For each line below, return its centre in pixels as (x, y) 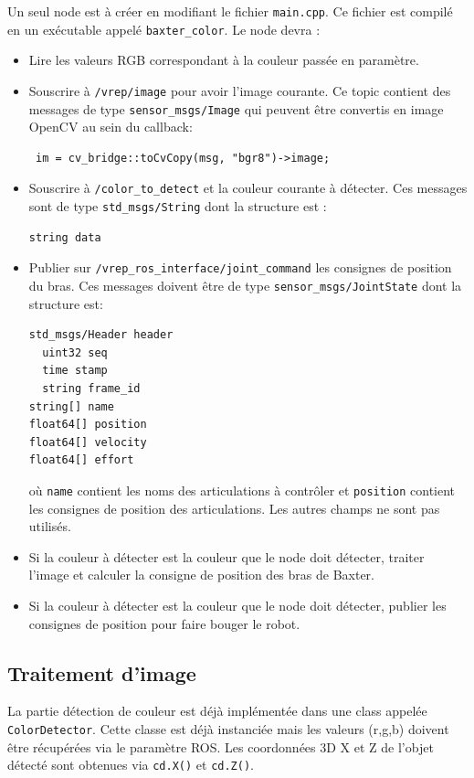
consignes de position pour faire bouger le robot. (164, 623)
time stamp (75, 371)
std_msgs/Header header (101, 335)
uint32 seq (75, 352)
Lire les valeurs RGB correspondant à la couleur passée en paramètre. (224, 60)
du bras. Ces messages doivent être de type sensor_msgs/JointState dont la (245, 285)
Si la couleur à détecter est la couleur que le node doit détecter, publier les (237, 605)
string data (65, 237)
